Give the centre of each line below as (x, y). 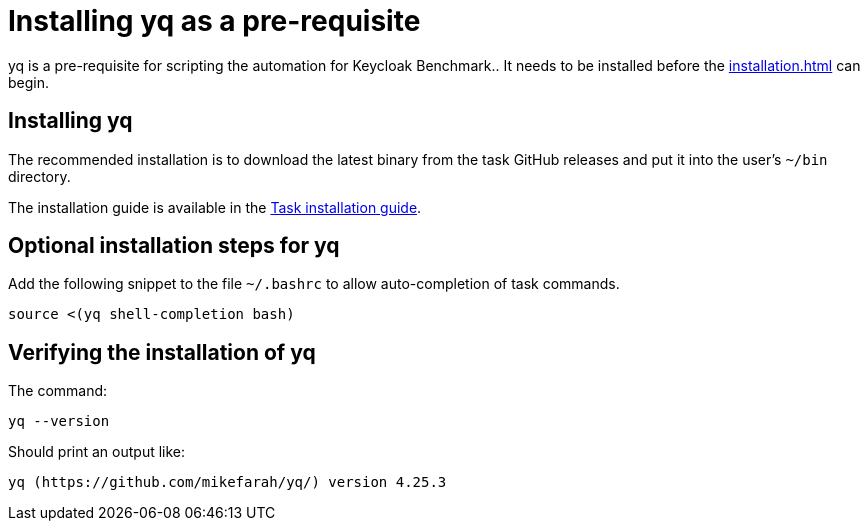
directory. (39, 176)
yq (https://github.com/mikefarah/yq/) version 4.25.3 (227, 482)
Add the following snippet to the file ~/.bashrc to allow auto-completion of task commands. (314, 284)
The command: (58, 391)
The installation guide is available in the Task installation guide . (215, 207)
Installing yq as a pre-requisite (214, 21)
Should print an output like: (97, 452)
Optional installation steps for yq (174, 246)
